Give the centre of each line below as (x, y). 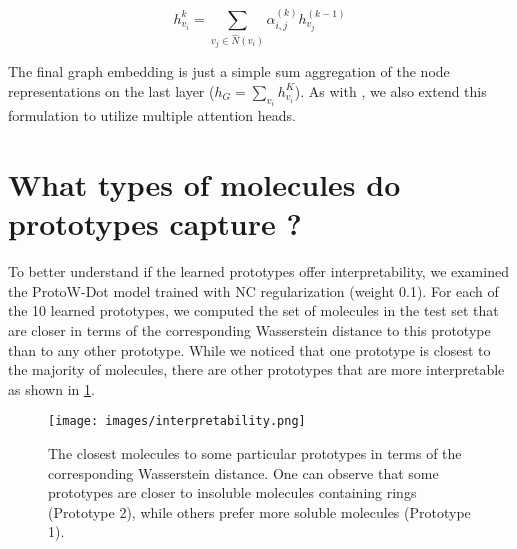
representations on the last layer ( (111, 90)
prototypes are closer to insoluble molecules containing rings (232, 492)
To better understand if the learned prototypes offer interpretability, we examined (258, 271)
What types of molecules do (204, 184)
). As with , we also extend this (390, 90)
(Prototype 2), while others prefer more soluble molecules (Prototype (259, 511)
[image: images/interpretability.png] (177, 421)
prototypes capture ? (155, 223)
